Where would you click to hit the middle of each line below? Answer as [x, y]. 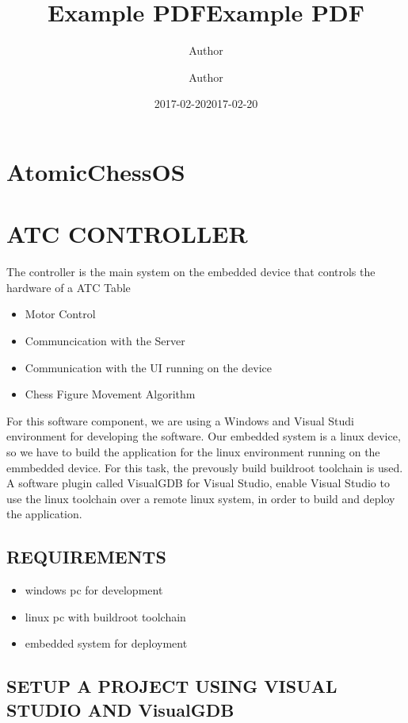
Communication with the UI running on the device [148, 367]
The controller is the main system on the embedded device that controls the [191, 272]
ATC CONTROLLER [127, 234]
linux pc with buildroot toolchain [105, 616]
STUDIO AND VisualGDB [120, 709]
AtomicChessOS [96, 171]
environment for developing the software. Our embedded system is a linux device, [204, 436]
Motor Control [60, 314]
